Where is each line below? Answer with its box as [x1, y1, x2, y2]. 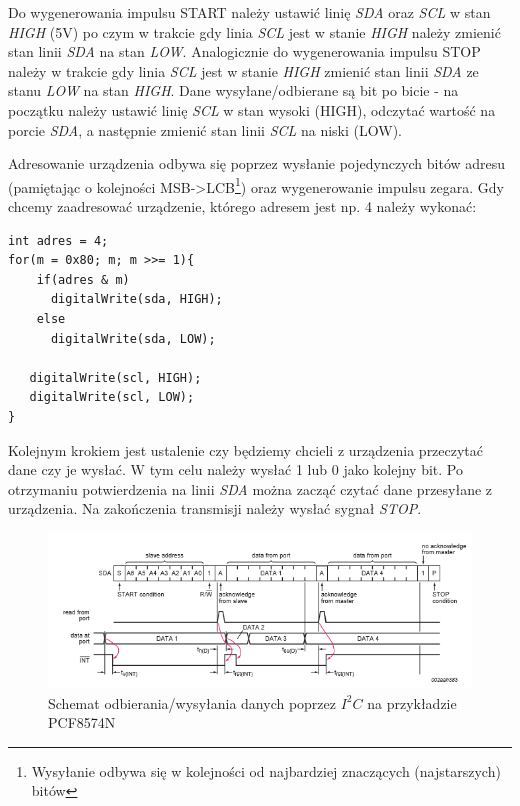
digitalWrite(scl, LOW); [29, 390, 195, 405]
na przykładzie [367, 692, 457, 713]
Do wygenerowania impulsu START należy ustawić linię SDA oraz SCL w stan [8, 2, 491, 22]
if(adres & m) [36, 272, 130, 287]
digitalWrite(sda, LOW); [50, 331, 216, 346]
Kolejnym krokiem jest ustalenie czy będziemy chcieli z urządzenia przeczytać [8, 439, 484, 460]
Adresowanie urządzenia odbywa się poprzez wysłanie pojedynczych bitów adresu [8, 153, 506, 174]
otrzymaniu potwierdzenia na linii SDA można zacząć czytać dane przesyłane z [8, 478, 493, 499]
